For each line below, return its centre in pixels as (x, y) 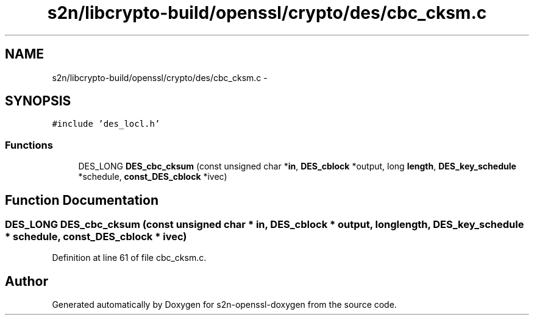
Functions (29, 145)
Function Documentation (82, 200)
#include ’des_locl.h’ (106, 124)
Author (27, 281)
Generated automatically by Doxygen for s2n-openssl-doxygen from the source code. (224, 305)
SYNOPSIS (38, 101)
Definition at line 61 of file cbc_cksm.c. (129, 258)
